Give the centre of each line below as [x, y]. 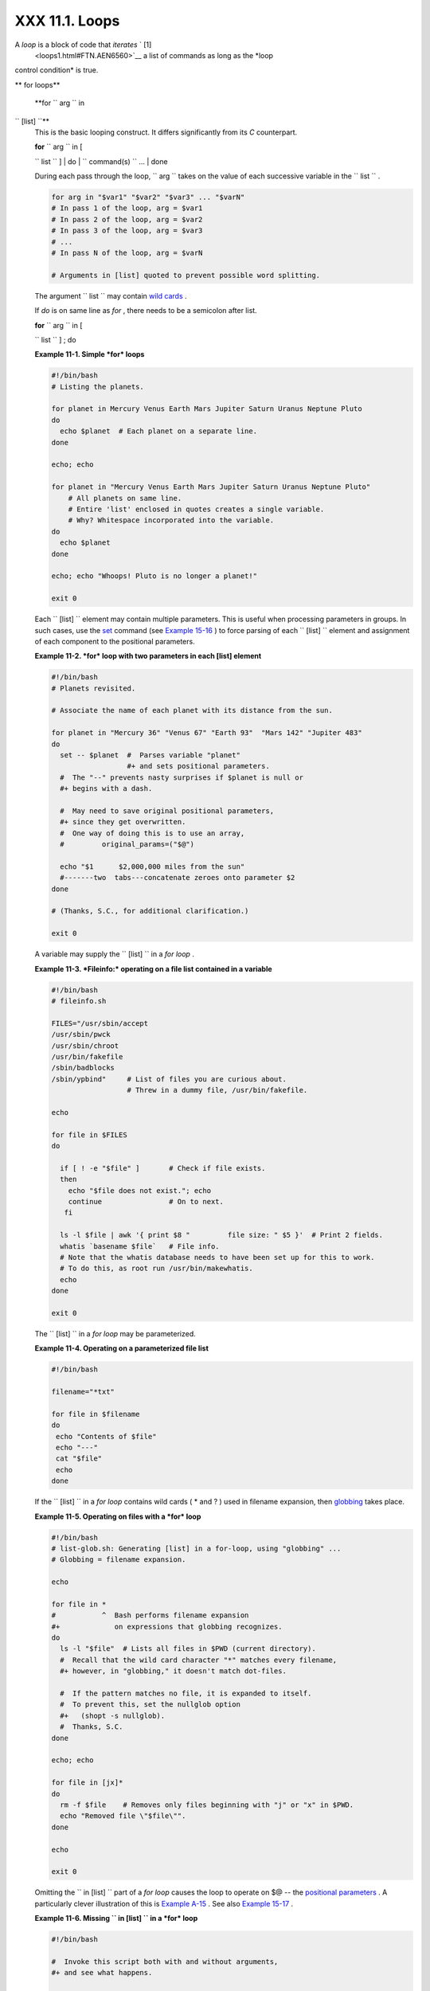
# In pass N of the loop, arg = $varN [127, 253]
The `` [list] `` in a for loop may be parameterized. [115, 1333]
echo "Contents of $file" [106, 1436]
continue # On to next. [146, 1202]
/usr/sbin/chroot [85, 1046]
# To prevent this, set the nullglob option [150, 1705]
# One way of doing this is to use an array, [152, 833]
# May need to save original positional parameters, [167, 811]
